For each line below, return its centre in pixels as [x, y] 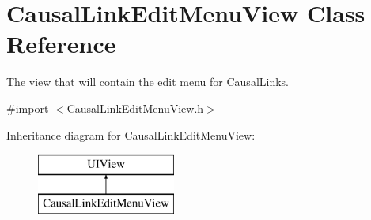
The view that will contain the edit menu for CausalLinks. [148, 82]
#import [28, 108]
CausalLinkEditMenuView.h [135, 108]
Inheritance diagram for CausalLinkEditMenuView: [131, 134]
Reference [61, 44]
